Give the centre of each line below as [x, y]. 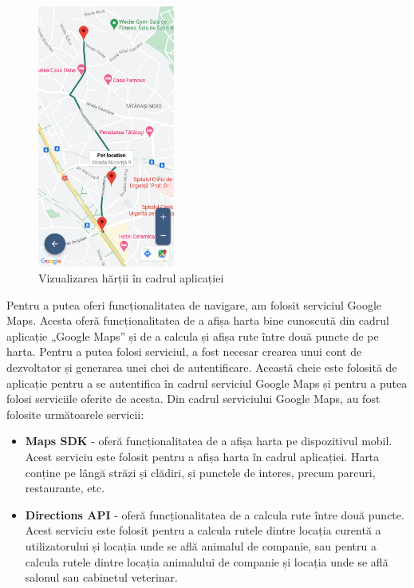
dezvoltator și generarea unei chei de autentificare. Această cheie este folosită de [202, 367]
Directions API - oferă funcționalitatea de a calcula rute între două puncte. [215, 514]
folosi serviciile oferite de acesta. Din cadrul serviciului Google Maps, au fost [193, 399]
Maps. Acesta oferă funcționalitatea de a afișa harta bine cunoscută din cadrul [198, 320]
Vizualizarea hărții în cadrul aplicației [131, 278]
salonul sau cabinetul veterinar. [101, 577]
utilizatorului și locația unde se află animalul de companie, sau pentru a [201, 545]
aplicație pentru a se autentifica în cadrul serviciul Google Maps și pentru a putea [207, 383]
